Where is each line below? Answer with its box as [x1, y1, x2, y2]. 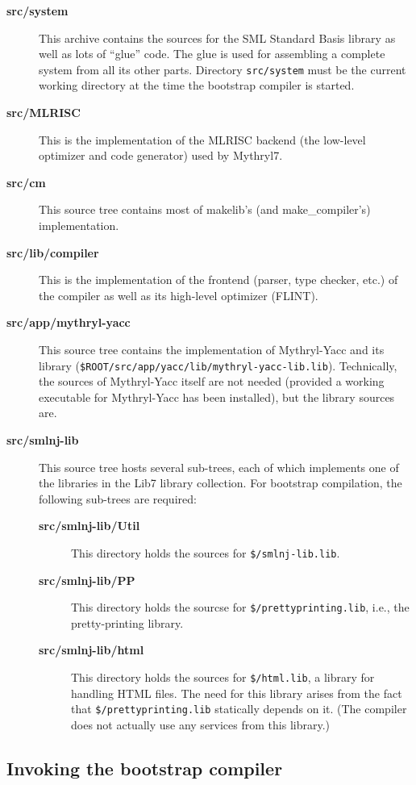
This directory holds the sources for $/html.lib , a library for [71, 669, 375, 686]
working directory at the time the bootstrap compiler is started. [39, 77, 355, 94]
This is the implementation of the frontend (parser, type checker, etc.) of [39, 271, 398, 288]
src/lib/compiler [6, 244, 99, 261]
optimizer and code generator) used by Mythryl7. [39, 147, 283, 164]
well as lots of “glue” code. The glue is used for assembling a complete [39, 45, 385, 62]
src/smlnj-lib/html [39, 641, 144, 658]
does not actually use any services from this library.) [71, 716, 330, 733]
